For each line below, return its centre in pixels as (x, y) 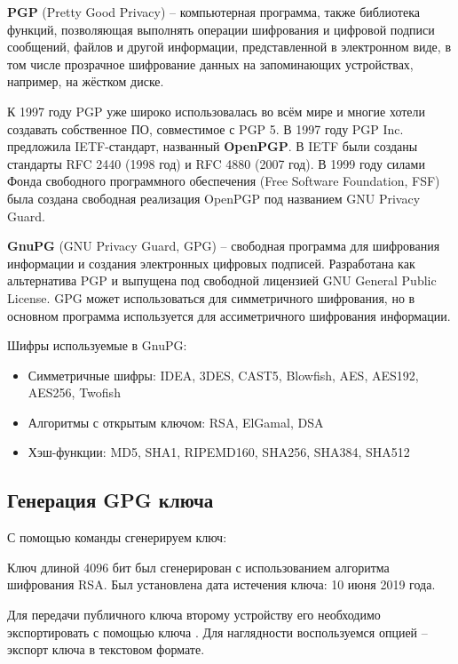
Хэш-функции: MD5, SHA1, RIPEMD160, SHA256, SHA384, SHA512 (219, 452)
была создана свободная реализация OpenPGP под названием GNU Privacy (214, 198)
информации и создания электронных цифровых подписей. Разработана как (211, 263)
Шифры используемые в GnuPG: (97, 345)
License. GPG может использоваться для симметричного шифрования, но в (211, 297)
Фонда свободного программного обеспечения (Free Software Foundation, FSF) (224, 181)
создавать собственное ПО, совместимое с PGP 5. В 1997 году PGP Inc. (205, 128)
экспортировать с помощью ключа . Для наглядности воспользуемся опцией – (217, 632)
